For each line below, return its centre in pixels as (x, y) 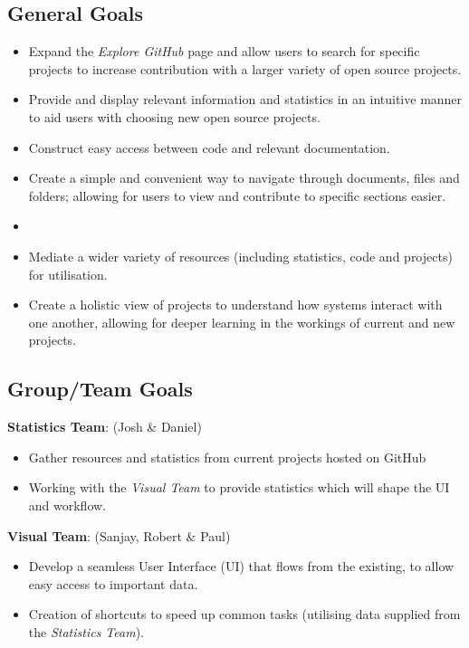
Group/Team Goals (100, 389)
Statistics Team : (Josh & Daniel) (105, 427)
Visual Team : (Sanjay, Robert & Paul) (119, 535)
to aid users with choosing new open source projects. (174, 116)
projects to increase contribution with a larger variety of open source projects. (245, 68)
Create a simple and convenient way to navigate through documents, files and (244, 178)
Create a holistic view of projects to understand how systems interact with (235, 305)
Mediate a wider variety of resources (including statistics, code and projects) (240, 256)
